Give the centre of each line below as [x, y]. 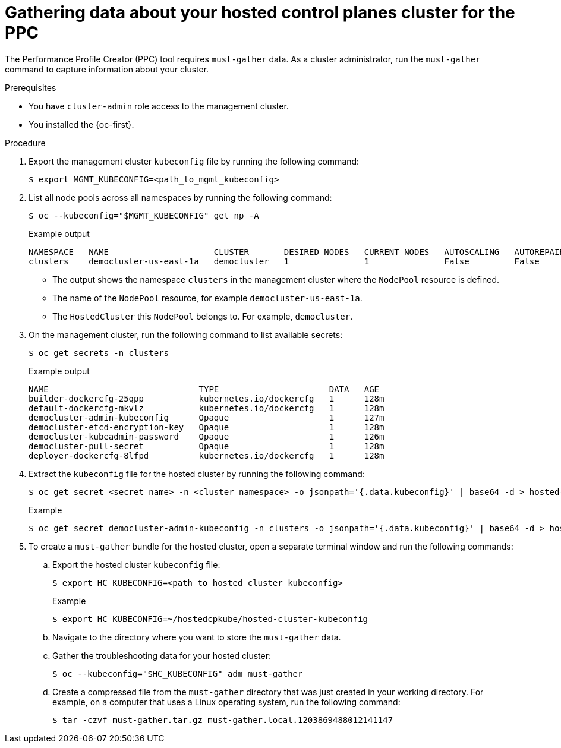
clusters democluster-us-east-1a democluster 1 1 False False [284, 261]
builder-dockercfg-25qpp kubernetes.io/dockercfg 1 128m [207, 398]
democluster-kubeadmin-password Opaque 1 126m [207, 436]
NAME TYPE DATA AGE [204, 389]
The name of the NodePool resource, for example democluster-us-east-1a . [207, 298]
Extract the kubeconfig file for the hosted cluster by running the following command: [197, 474]
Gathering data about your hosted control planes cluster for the [260, 12]
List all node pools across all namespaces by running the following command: [180, 197]
